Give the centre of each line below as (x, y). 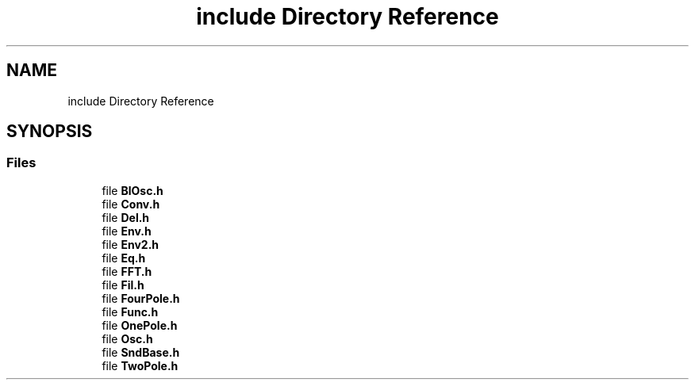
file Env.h (127, 231)
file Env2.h (131, 244)
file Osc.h (127, 338)
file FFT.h (127, 271)
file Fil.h (123, 285)
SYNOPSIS (50, 132)
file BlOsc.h (132, 190)
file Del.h (126, 217)
